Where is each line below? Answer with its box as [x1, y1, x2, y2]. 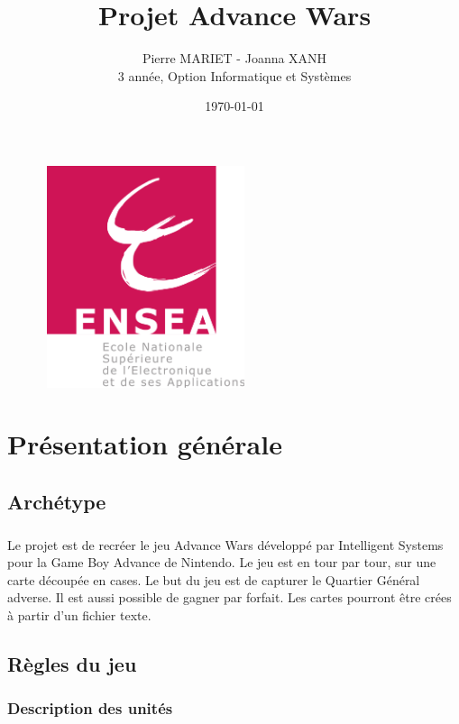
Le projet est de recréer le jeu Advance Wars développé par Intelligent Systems [7, 535, 444, 554]
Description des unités [7, 697, 173, 719]
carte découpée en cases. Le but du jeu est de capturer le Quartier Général [7, 570, 420, 589]
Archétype [7, 487, 106, 515]
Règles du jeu [7, 650, 137, 678]
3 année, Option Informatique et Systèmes [117, 66, 352, 85]
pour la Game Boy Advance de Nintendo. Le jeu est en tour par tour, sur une [7, 553, 436, 572]
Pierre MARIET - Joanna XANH [142, 49, 327, 68]
